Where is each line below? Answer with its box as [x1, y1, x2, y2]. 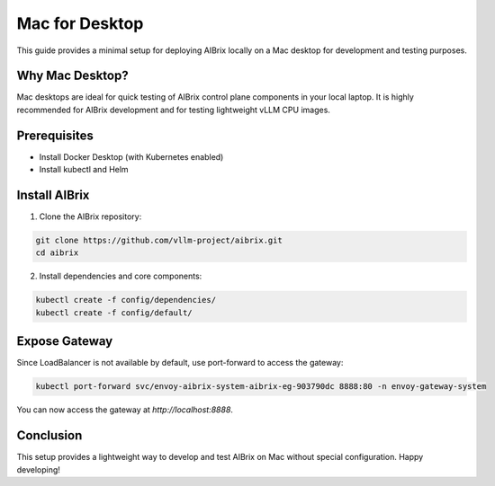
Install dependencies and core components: [39, 270, 202, 282]
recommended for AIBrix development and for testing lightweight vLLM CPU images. [16, 104, 330, 115]
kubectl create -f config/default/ [35, 307, 193, 318]
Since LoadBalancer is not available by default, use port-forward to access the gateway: [16, 358, 344, 368]
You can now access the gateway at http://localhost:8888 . [16, 404, 234, 415]
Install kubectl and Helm [39, 164, 130, 175]
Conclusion [16, 428, 83, 444]
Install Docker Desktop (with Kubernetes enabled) [39, 151, 224, 162]
